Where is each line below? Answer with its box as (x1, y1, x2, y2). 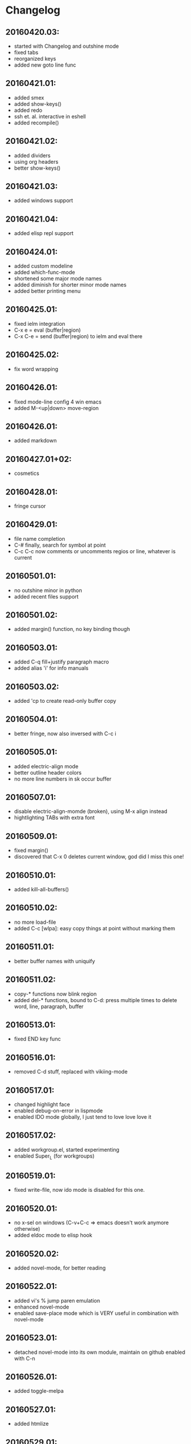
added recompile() (14, 119, 59, 126)
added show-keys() (14, 100, 62, 107)
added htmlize (14, 1420, 49, 1428)
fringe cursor (14, 502, 46, 510)
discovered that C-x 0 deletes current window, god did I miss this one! (14, 853, 185, 860)
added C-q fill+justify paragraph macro (14, 658, 109, 666)
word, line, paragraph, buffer (14, 1003, 84, 1010)
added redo (14, 107, 42, 114)
